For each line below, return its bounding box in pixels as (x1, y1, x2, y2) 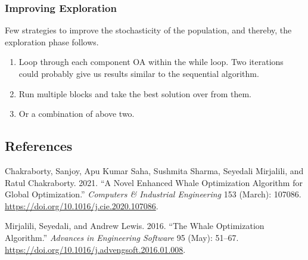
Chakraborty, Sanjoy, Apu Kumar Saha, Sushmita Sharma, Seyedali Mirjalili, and (5, 164, 304, 177)
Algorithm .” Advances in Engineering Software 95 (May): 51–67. (5, 231, 239, 243)
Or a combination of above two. (18, 107, 135, 120)
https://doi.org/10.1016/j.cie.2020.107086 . (5, 199, 158, 212)
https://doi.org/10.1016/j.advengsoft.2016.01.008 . (5, 243, 186, 255)
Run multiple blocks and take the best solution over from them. (18, 87, 251, 100)
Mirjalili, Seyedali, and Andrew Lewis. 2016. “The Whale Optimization (5, 219, 265, 232)
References (5, 137, 73, 155)
